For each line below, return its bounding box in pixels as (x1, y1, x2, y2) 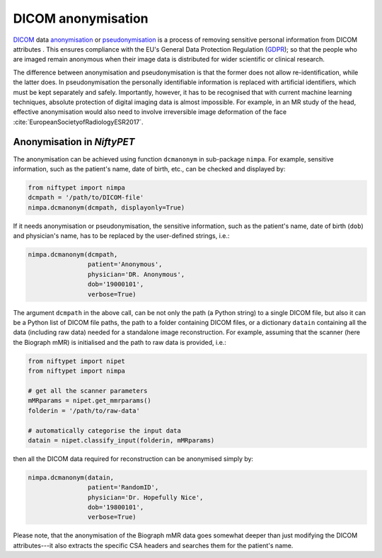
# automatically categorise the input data (28, 426, 182, 435)
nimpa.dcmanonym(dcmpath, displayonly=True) (28, 203, 185, 212)
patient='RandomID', (87, 484, 159, 491)
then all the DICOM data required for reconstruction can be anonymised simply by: (13, 454, 254, 463)
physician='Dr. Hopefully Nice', (87, 493, 204, 501)
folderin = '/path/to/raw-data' (28, 406, 141, 414)
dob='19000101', (87, 280, 144, 288)
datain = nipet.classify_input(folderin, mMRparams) (28, 436, 215, 444)
